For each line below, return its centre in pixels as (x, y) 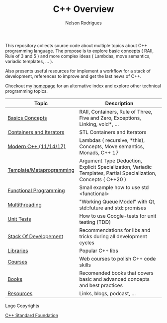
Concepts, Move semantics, (112, 146)
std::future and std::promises (113, 208)
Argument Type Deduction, (111, 161)
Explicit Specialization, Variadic (116, 167)
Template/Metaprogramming (41, 170)
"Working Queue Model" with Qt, (117, 201)
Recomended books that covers (117, 273)
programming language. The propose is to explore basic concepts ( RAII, (80, 51)
